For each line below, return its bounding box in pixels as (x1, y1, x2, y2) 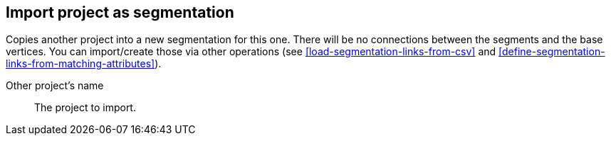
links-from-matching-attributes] (6, 57, 155, 70)
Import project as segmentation (6, 4, 234, 21)
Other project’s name (6, 79, 104, 92)
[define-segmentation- (498, 45, 605, 58)
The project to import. (34, 101, 136, 114)
